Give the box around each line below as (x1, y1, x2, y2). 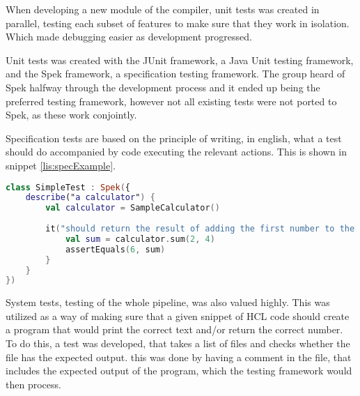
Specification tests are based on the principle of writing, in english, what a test (6, 130, 342, 145)
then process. (6, 376, 61, 391)
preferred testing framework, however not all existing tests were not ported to (6, 93, 337, 108)
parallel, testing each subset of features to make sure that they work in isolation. (6, 15, 350, 30)
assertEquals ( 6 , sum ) (65, 244, 166, 254)
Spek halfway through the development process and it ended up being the (6, 79, 320, 94)
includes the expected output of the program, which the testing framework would (6, 363, 352, 378)
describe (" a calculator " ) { (25, 192, 155, 203)
